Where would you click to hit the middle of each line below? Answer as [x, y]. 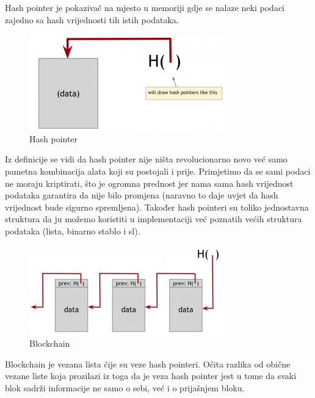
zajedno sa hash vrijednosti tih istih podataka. [92, 19]
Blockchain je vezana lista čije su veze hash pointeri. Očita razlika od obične [148, 364]
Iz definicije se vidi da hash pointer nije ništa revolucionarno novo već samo [146, 159]
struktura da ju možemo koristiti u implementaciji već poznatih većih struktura [154, 219]
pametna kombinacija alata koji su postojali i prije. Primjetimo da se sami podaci [158, 171]
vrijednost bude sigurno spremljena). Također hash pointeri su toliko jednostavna [157, 207]
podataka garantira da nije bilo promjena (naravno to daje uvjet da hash [142, 195]
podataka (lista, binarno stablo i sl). [73, 230]
